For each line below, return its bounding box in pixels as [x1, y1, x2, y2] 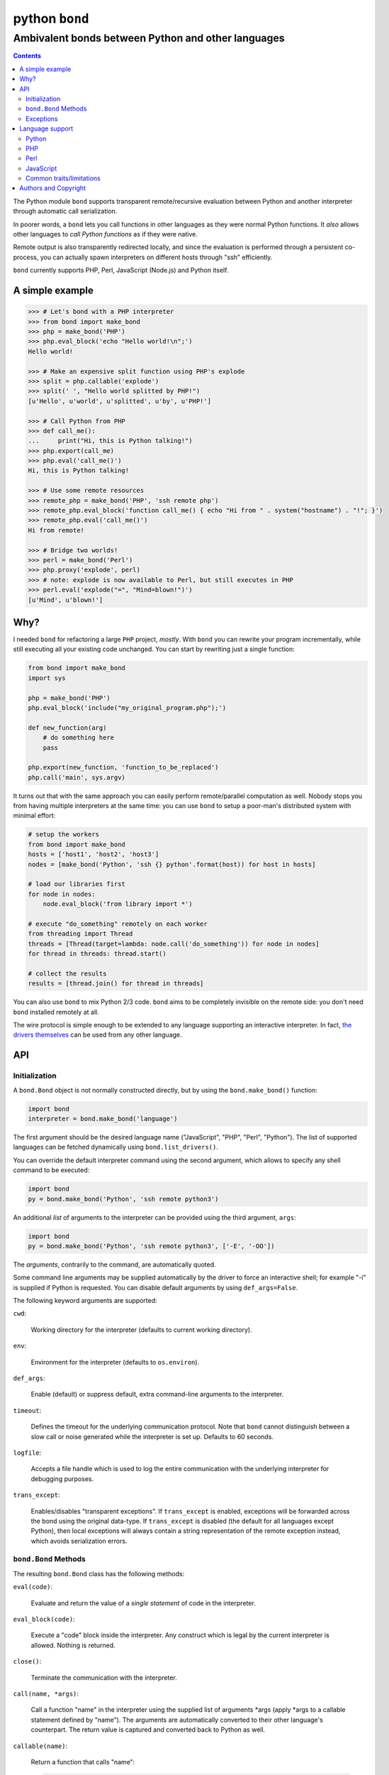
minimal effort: [13, 812, 56, 820]
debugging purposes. [30, 1474, 94, 1483]
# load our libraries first [28, 880, 125, 888]
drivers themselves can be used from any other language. [13, 1030, 182, 1039]
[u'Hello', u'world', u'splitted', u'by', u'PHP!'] [28, 397, 212, 405]
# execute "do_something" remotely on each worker [28, 919, 208, 928]
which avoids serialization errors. [30, 1536, 128, 1545]
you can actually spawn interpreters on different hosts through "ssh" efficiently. [40, 253, 273, 261]
